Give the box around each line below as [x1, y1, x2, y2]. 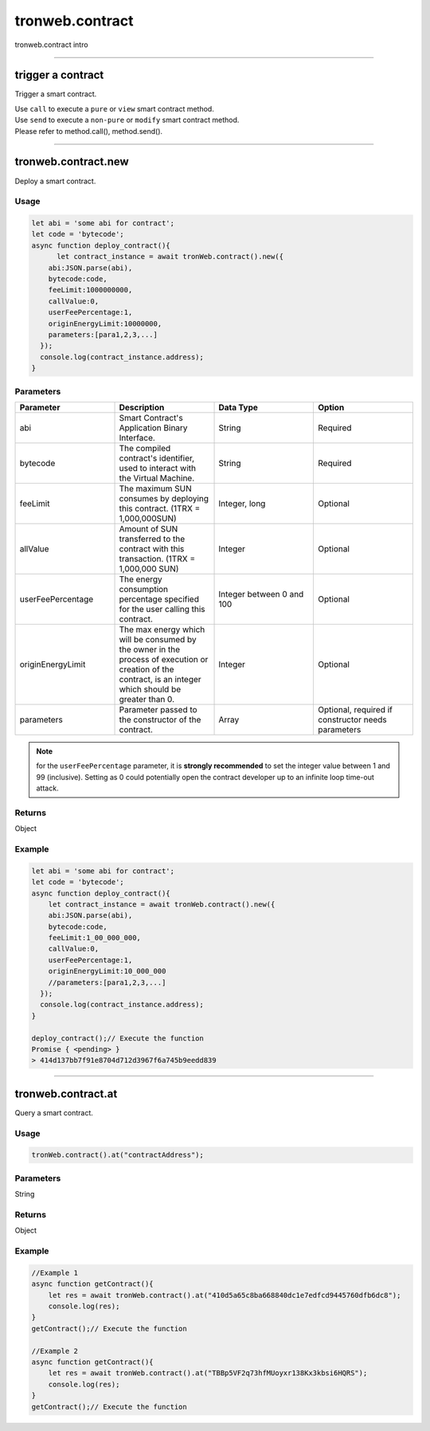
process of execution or [119, 653, 209, 665]
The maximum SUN [119, 483, 192, 494]
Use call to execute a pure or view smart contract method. [14, 104, 214, 113]
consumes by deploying [119, 492, 209, 504]
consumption [119, 583, 169, 594]
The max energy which [119, 624, 205, 635]
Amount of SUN [119, 523, 178, 534]
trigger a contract [14, 69, 104, 82]
